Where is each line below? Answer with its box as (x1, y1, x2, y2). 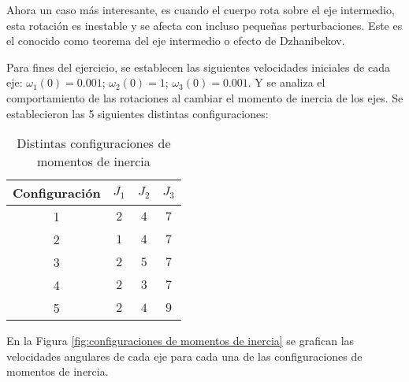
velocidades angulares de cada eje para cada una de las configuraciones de (6, 347, 363, 364)
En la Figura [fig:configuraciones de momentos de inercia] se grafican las (6, 332, 355, 349)
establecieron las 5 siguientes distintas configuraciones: (6, 105, 269, 121)
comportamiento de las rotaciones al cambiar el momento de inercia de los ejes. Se (6, 89, 403, 106)
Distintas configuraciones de (17, 134, 171, 153)
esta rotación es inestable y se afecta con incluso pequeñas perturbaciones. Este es (6, 17, 403, 33)
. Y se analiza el (247, 74, 325, 91)
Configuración (13, 184, 101, 202)
